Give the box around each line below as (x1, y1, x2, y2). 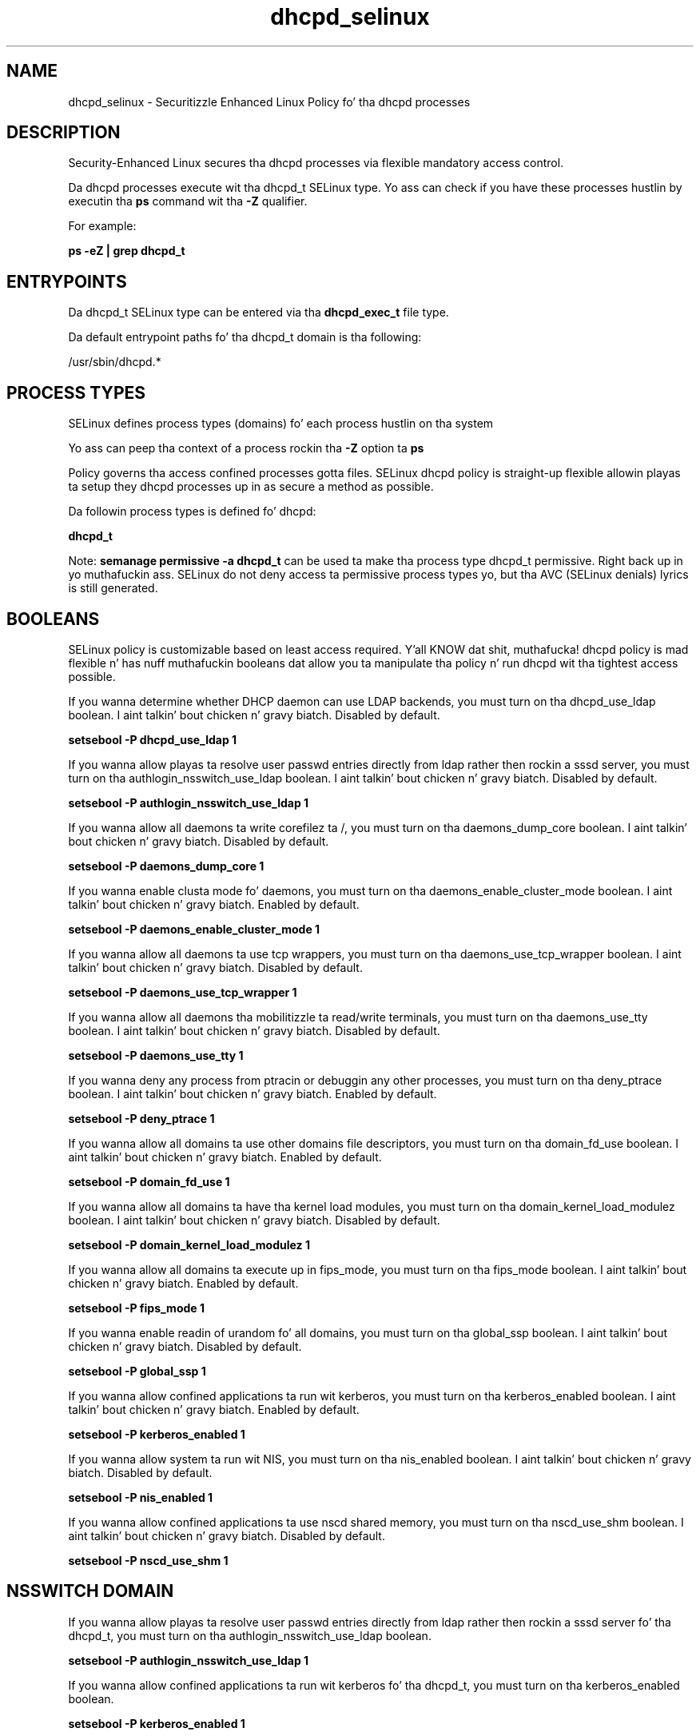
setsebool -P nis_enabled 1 (68, 1490, 213, 1504)
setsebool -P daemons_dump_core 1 (68, 858, 264, 873)
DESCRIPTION (6, 122, 121, 143)
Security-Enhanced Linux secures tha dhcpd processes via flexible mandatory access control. (68, 156, 564, 170)
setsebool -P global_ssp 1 (68, 1364, 206, 1378)
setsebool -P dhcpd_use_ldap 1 (68, 732, 237, 747)
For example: (68, 219, 137, 233)
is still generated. (68, 581, 158, 595)
